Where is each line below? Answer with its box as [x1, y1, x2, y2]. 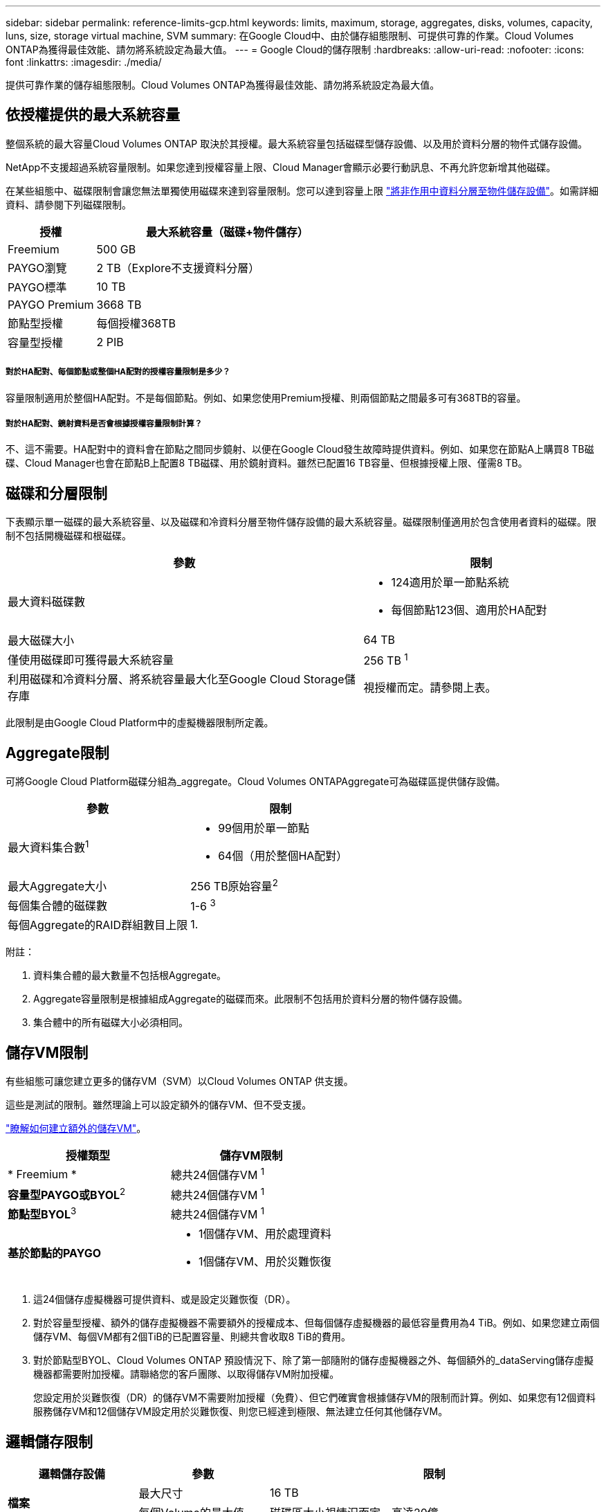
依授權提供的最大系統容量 [6, 106, 180, 124]
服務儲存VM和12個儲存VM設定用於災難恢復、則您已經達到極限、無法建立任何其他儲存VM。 [33, 1405, 448, 1418]
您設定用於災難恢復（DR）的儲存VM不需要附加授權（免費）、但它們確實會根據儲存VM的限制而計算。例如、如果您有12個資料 [33, 1392, 596, 1404]
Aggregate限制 [6, 744, 109, 762]
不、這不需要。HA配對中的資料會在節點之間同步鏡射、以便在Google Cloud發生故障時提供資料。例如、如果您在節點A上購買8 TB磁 [6, 443, 594, 456]
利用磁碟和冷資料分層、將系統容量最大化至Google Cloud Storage [8, 672, 345, 687]
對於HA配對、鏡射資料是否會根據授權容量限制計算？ [6, 419, 203, 429]
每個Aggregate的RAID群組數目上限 [8, 918, 188, 933]
